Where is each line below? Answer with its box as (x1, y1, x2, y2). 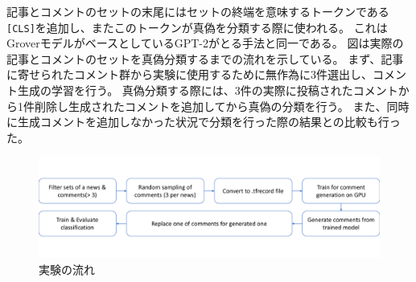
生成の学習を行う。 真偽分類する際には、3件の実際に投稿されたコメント (17, 82, 398, 99)
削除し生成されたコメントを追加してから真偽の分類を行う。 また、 (34, 97, 387, 114)
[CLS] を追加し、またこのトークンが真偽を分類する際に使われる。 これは (6, 18, 388, 35)
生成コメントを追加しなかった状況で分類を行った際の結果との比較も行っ (17, 113, 401, 130)
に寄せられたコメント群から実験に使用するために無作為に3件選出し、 (6, 66, 373, 83)
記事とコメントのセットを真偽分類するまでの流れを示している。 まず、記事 (6, 50, 404, 67)
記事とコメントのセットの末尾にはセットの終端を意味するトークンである (6, 3, 389, 19)
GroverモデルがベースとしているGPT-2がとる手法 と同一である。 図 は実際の (6, 35, 404, 51)
